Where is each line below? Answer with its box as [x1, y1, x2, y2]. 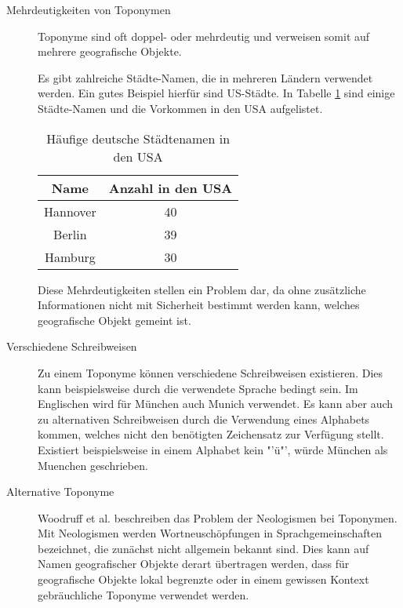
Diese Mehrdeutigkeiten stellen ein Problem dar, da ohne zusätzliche [38, 281, 366, 297]
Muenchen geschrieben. [38, 457, 148, 473]
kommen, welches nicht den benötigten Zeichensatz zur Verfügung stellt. [38, 426, 384, 442]
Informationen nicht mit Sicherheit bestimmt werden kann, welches [38, 297, 360, 313]
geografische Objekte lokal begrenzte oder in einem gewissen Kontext [38, 571, 369, 588]
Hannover [44, 202, 96, 220]
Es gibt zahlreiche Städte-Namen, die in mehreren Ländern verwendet [38, 69, 373, 86]
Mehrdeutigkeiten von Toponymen [6, 2, 171, 17]
